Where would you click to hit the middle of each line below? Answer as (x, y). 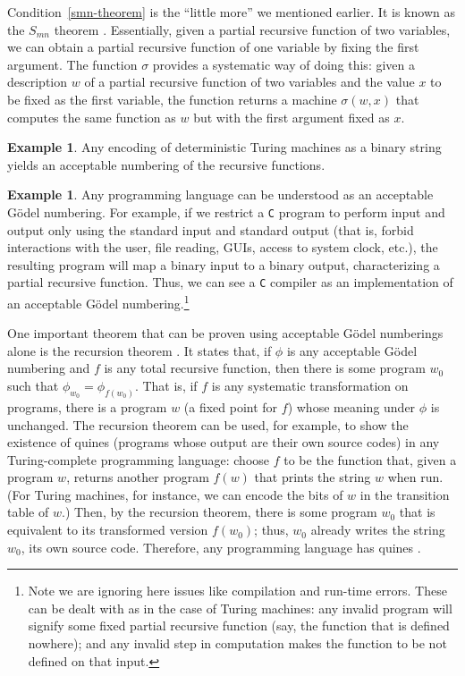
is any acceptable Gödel (352, 350)
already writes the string (378, 530)
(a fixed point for (231, 406)
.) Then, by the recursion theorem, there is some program (219, 512)
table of (28, 512)
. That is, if (166, 386)
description (38, 82)
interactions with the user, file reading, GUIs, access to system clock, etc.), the (223, 247)
